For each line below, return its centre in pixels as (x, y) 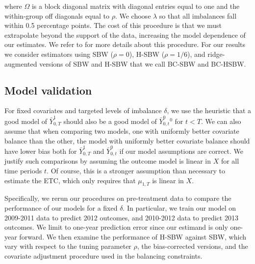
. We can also (221, 121)
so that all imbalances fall (198, 15)
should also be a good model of (110, 121)
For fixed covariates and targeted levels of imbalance (83, 110)
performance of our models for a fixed (61, 208)
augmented (21, 63)
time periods (23, 171)
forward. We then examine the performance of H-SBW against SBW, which (133, 236)
